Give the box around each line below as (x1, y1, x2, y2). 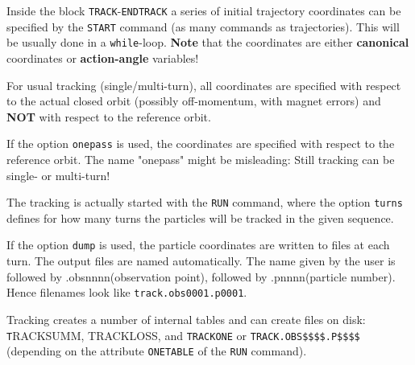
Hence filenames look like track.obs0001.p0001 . (6, 284, 247, 301)
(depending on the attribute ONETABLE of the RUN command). (6, 342, 307, 359)
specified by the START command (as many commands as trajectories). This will (6, 18, 400, 35)
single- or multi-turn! (6, 166, 110, 183)
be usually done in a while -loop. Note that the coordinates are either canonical (6, 34, 409, 51)
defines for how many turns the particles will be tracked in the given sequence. (6, 209, 394, 226)
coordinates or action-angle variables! (6, 49, 199, 66)
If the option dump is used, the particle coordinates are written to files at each (6, 236, 390, 253)
